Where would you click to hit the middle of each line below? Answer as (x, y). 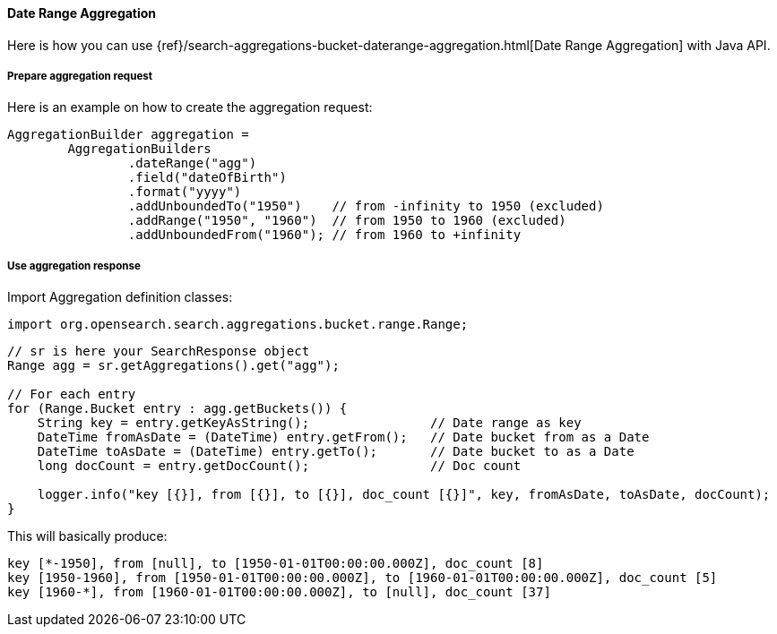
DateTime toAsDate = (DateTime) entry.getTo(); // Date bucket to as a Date (336, 452)
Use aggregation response (74, 266)
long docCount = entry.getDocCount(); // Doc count (279, 466)
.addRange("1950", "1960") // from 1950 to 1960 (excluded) (347, 221)
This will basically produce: (87, 536)
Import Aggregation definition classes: (120, 297)
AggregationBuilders (139, 149)
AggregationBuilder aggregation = (128, 135)
